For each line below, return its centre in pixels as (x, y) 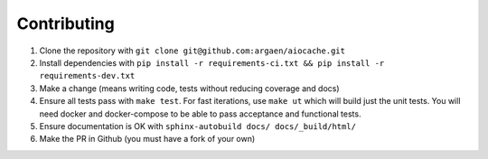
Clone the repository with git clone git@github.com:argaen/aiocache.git (192, 51)
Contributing (66, 23)
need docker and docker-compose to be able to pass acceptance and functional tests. (200, 114)
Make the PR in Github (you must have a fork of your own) (147, 139)
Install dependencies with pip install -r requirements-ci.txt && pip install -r (212, 62)
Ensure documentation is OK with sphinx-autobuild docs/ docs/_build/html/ (198, 126)
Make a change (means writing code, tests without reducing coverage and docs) (189, 88)
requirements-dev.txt (87, 76)
